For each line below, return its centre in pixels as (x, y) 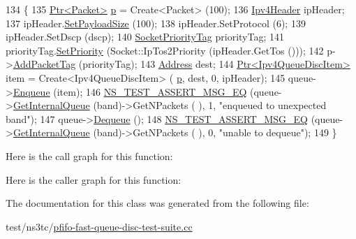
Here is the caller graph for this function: (94, 179)
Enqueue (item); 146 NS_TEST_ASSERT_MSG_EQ (130, 91)
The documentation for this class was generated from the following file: (157, 203)
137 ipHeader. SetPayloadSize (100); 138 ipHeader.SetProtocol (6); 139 (156, 23)
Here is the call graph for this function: (89, 155)
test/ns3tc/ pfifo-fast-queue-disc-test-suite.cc (99, 226)
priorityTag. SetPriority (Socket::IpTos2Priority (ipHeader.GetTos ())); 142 (165, 50)
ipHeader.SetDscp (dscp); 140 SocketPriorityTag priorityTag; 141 (145, 37)
